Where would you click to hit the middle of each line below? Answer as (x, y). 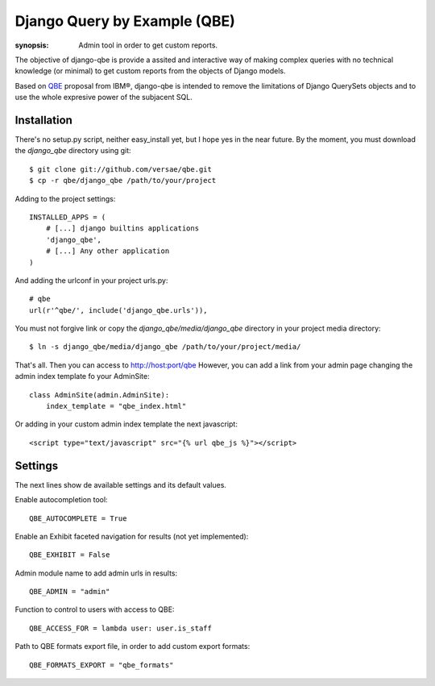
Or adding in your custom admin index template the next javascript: (126, 424)
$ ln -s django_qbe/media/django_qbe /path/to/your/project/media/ (165, 347)
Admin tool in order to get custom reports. (148, 45)
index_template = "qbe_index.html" (116, 406)
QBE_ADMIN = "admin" (70, 592)
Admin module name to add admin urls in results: (96, 573)
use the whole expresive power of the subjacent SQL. (104, 98)
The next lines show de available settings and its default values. (121, 484)
